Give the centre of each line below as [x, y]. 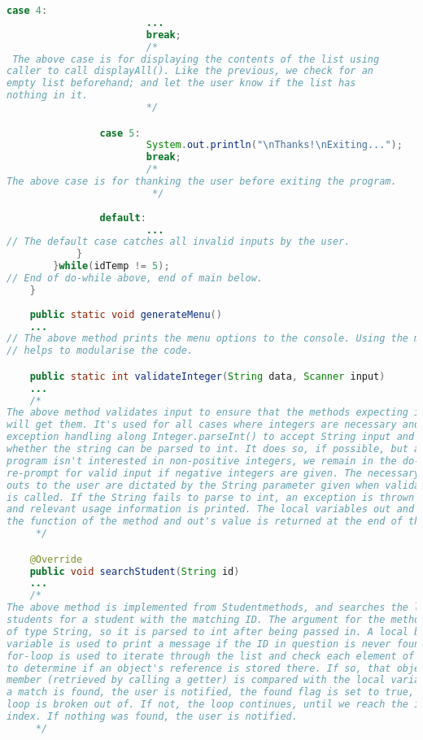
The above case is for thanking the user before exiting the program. [202, 182]
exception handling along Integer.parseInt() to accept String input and [211, 437]
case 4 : [27, 11]
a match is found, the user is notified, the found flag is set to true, [211, 692]
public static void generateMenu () [126, 314]
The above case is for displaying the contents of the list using [196, 59]
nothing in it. [48, 96]
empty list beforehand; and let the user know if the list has [181, 83]
